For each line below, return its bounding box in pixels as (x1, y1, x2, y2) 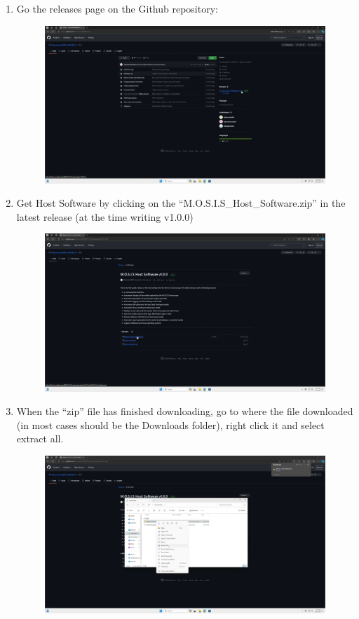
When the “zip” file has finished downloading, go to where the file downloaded (16, 404, 353, 419)
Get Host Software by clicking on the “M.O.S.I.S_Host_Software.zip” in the (16, 196, 346, 210)
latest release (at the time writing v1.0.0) (16, 209, 194, 224)
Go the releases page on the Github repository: (16, 1, 218, 15)
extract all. (16, 431, 64, 446)
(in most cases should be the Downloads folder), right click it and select (16, 417, 325, 432)
